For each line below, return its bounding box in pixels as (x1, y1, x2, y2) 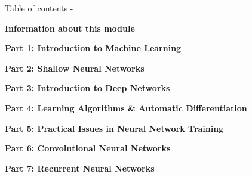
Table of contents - (5, 2, 73, 14)
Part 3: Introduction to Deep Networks (5, 82, 170, 94)
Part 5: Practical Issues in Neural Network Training (5, 122, 224, 134)
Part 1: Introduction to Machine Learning (5, 42, 182, 54)
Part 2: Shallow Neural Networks (5, 61, 145, 74)
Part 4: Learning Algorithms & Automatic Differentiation (5, 101, 247, 114)
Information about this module (5, 21, 135, 34)
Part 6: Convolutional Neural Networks (5, 142, 171, 154)
